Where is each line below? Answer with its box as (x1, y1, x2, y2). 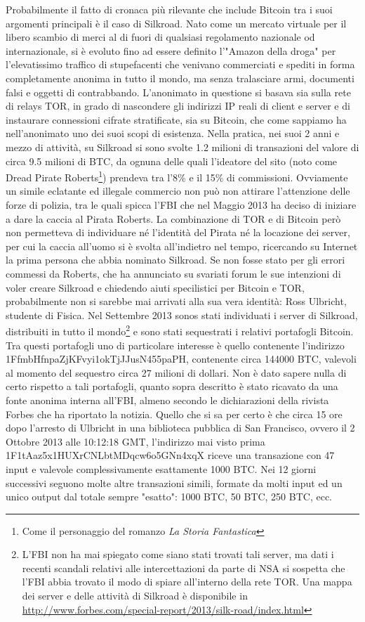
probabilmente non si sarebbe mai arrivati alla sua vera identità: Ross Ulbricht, (6, 294, 347, 309)
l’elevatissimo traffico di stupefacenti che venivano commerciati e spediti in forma (6, 57, 355, 72)
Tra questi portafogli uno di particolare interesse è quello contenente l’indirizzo (6, 337, 345, 352)
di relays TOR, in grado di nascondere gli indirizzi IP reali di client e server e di (6, 98, 350, 113)
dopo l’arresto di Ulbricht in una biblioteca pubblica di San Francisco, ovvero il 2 (6, 420, 355, 435)
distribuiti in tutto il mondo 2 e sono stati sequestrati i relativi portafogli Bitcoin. (6, 322, 354, 338)
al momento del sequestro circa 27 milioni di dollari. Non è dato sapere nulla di (6, 365, 347, 380)
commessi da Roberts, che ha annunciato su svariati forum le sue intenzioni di (6, 266, 341, 280)
